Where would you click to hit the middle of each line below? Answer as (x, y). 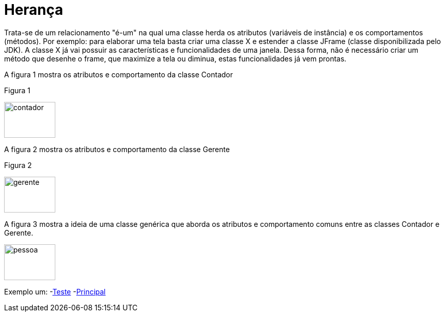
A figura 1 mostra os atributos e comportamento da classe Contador (119, 74)
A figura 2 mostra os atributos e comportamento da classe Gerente (117, 149)
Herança (34, 10)
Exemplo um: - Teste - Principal (55, 291)
